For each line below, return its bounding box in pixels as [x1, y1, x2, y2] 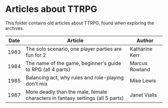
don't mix [25, 80, 48, 87]
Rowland [129, 66, 150, 73]
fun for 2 [25, 51, 46, 58]
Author [136, 37, 154, 44]
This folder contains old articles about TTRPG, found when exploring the [5, 20, 154, 26]
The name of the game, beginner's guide [25, 60, 121, 67]
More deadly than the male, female [25, 88, 107, 95]
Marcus [129, 60, 147, 67]
